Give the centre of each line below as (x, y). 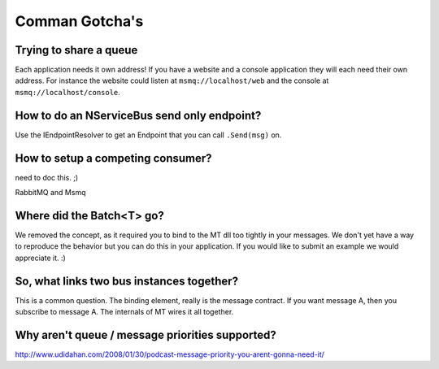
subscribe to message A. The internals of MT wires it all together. (124, 312)
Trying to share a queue (76, 50)
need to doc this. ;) (47, 177)
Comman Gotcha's (79, 21)
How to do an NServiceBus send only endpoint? (138, 115)
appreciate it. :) (41, 258)
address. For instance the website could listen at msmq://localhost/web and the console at (172, 80)
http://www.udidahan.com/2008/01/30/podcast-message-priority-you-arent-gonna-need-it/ (170, 354)
